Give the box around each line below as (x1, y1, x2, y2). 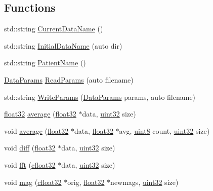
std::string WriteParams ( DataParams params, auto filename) (4, 91, 196, 102)
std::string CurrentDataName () (4, 23, 103, 34)
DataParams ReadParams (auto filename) (4, 74, 134, 85)
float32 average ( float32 (4, 108, 76, 119)
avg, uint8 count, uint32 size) (119, 125, 210, 136)
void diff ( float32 (4, 142, 56, 153)
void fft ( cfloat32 (4, 159, 56, 170)
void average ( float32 (4, 125, 69, 136)
